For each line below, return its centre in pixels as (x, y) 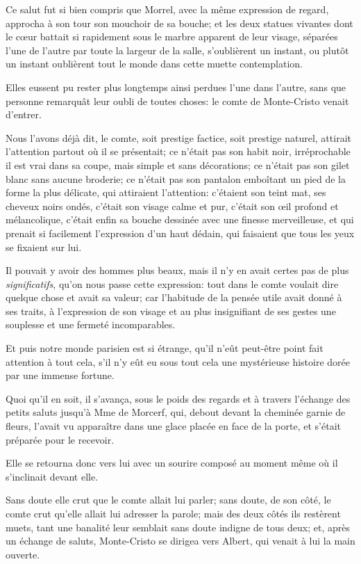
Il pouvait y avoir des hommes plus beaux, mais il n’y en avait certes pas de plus (177, 270)
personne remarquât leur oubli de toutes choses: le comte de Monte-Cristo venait (177, 100)
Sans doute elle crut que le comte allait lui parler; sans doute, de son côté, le (168, 500)
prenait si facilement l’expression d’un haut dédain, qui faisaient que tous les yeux (180, 233)
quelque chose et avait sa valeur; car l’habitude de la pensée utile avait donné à (174, 297)
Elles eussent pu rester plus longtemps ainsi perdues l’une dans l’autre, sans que (176, 87)
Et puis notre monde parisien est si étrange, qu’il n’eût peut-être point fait (165, 348)
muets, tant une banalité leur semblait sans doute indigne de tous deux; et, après (178, 527)
